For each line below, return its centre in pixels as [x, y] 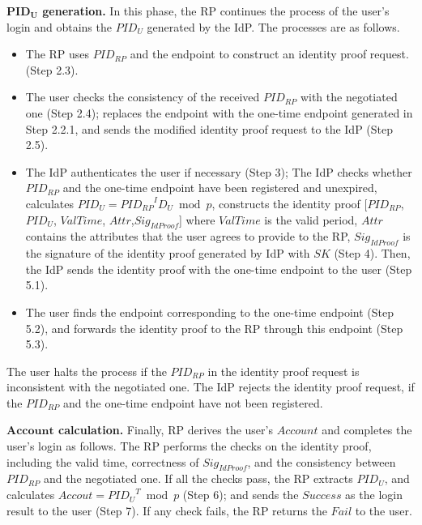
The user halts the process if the [87, 371]
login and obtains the [59, 26]
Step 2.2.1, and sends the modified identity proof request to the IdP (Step [209, 128]
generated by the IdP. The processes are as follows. [273, 26]
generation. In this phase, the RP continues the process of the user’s [216, 11]
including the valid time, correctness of [103, 461]
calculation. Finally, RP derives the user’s [166, 430]
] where [197, 219]
